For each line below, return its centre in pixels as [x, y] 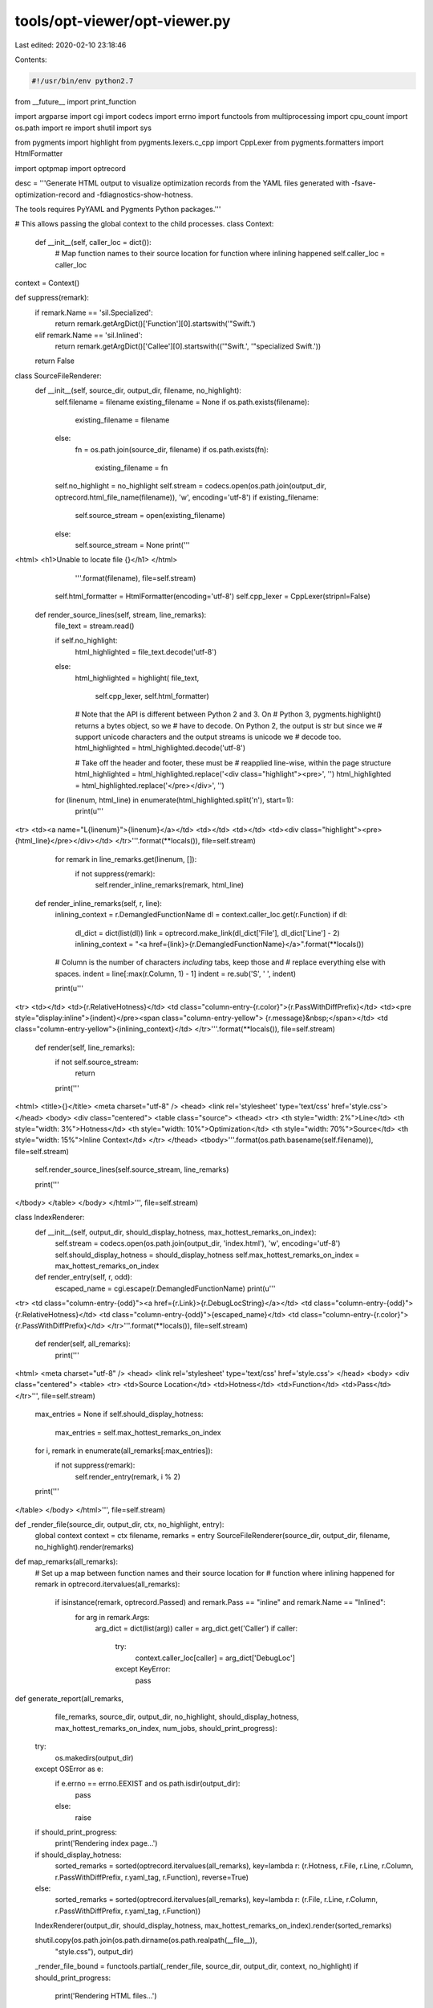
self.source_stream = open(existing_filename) [150, 516]
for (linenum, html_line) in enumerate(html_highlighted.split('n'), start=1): [174, 800]
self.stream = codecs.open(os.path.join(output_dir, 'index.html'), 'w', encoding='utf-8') [198, 1243]
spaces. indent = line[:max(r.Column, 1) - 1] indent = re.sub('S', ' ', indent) [176, 973]
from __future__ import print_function [75, 101]
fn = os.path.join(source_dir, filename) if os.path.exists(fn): [172, 449]
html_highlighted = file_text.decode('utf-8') [146, 651]
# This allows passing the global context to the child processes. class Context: [144, 224]
